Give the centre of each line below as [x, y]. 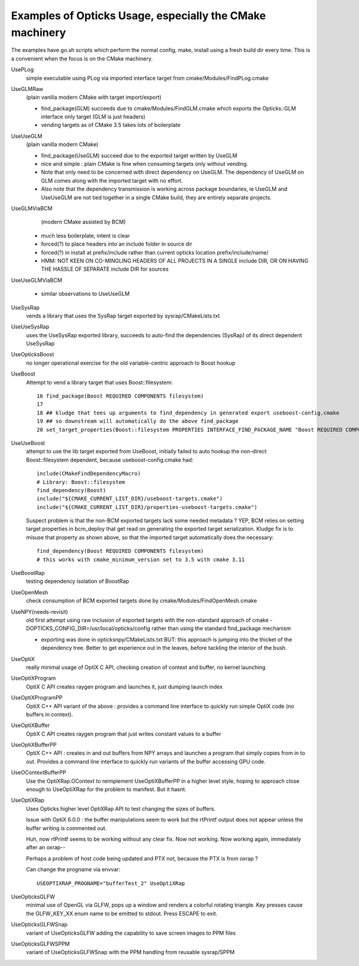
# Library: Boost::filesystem [81, 482]
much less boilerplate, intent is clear [86, 235]
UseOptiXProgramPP [37, 698]
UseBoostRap [28, 573]
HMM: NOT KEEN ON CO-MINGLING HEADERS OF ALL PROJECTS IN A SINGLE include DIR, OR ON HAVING [175, 261]
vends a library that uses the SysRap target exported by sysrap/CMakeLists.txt [123, 316]
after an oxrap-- [46, 847]
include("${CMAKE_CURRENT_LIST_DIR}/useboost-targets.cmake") [130, 499]
